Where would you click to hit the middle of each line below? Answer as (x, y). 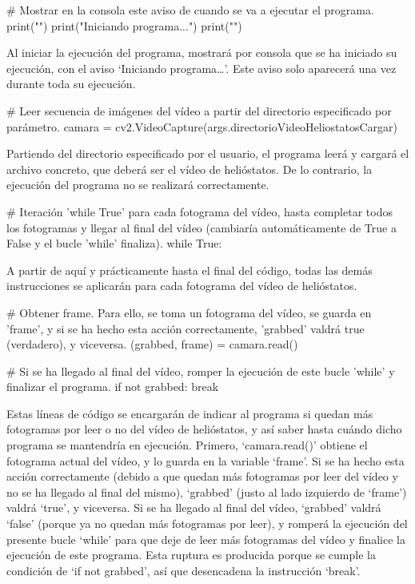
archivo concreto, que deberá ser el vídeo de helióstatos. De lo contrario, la (190, 169)
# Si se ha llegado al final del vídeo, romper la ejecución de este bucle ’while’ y (201, 371)
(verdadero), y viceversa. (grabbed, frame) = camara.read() (152, 344)
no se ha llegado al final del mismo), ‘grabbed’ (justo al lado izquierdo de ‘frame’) (207, 491)
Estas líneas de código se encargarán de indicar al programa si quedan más (190, 413)
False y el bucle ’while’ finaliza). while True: (114, 243)
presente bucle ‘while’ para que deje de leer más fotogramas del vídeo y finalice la (206, 539)
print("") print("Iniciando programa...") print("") (124, 25)
